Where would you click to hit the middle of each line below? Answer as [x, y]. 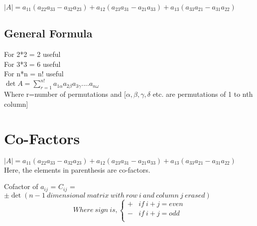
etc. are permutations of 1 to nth [203, 94]
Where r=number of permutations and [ [65, 94]
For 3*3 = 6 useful [32, 64]
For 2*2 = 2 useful [32, 54]
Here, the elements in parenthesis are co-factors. [77, 169]
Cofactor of [21, 186]
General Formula [48, 33]
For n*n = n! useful [34, 74]
